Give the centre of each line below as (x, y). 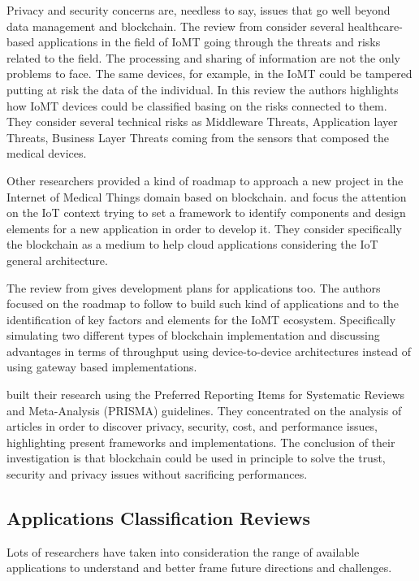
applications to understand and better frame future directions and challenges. (199, 568)
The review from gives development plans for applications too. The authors (194, 287)
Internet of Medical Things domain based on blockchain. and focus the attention (207, 196)
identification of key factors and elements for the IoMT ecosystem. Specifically (201, 319)
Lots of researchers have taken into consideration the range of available (183, 551)
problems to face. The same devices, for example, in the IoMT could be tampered (209, 74)
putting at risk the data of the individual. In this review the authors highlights (203, 89)
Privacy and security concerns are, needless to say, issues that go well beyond (199, 10)
